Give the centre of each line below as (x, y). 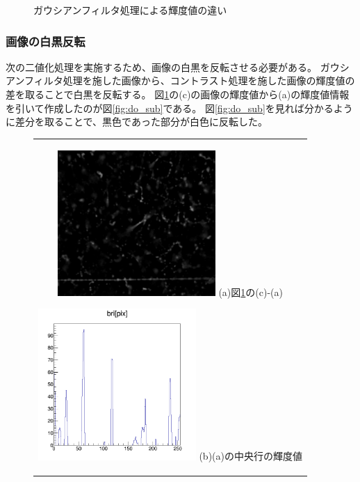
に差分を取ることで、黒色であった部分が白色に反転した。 (137, 122)
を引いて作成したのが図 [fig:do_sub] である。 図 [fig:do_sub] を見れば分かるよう (179, 108)
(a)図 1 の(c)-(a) (251, 291)
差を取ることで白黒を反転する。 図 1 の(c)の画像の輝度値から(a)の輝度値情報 (178, 94)
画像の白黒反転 (46, 41)
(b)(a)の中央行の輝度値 (251, 456)
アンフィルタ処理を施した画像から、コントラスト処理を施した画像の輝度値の (180, 80)
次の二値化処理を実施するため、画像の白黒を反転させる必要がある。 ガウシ (178, 67)
